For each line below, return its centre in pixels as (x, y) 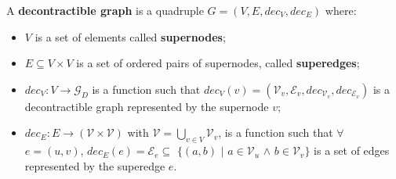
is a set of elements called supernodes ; (130, 36)
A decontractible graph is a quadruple (105, 10)
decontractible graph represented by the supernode (147, 106)
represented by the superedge (95, 165)
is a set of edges (352, 150)
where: (341, 10)
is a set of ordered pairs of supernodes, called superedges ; (218, 63)
